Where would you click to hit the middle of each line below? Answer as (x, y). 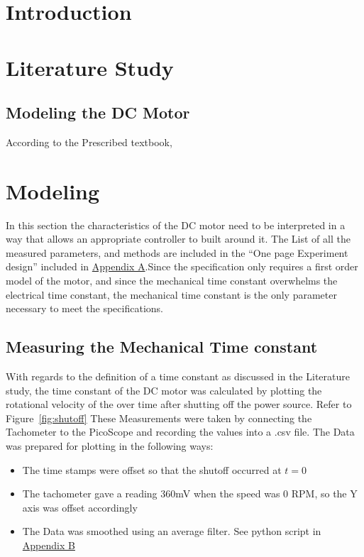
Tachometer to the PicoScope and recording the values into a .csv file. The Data (180, 432)
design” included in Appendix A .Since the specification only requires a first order (182, 266)
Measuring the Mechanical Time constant (162, 347)
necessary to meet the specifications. (84, 308)
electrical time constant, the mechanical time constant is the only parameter (171, 294)
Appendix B (49, 545)
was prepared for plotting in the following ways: (110, 446)
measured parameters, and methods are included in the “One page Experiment (177, 252)
